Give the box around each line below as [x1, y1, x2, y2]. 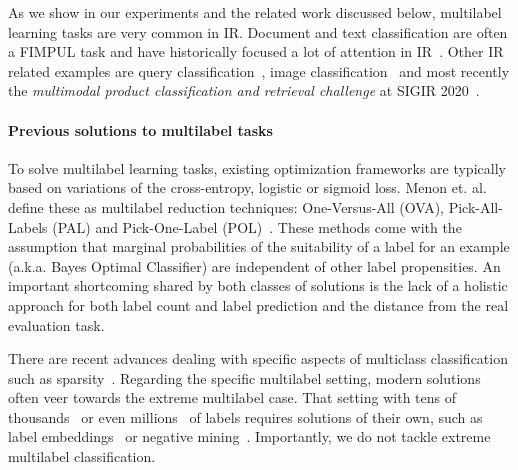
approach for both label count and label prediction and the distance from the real [8, 294, 509, 315]
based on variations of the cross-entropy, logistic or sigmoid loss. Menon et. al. [8, 177, 487, 198]
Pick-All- [448, 196, 503, 217]
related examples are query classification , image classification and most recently [8, 60, 510, 81]
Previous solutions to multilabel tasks [8, 119, 273, 140]
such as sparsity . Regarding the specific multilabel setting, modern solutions [8, 367, 481, 388]
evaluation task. [8, 314, 105, 335]
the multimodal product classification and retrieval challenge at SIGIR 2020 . [8, 80, 480, 101]
